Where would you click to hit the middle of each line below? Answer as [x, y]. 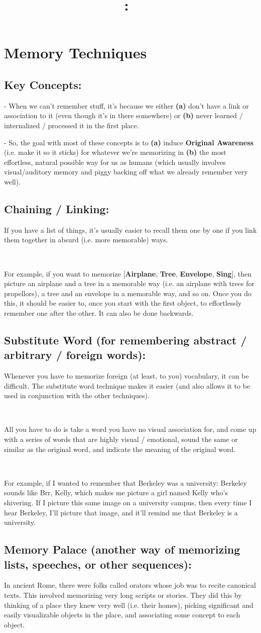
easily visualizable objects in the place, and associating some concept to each [122, 615]
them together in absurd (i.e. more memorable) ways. [86, 240]
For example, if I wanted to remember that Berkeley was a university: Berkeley [125, 482]
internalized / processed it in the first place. [72, 125]
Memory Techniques [76, 53]
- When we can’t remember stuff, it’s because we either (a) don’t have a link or [126, 105]
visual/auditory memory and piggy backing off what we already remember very [126, 172]
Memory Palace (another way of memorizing [122, 549]
